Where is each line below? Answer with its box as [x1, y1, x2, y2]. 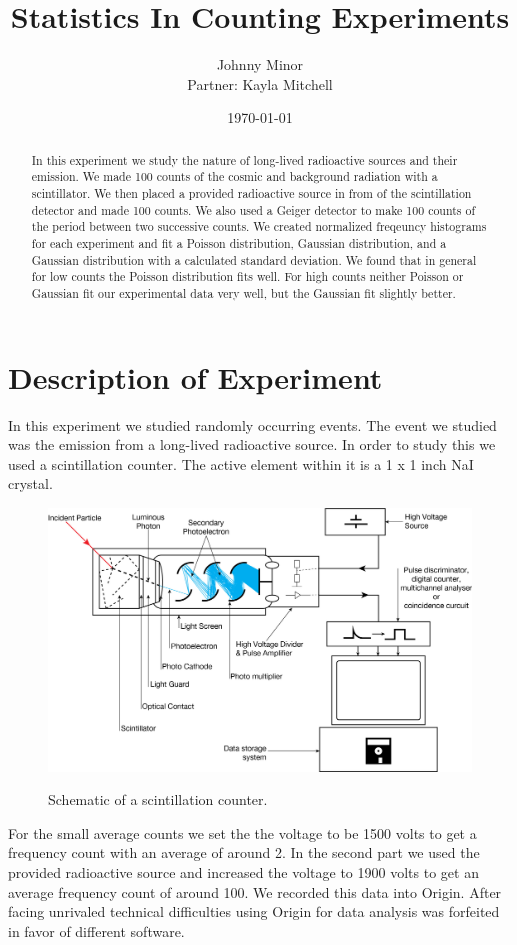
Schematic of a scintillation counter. [48, 789, 268, 810]
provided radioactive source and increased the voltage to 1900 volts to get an [8, 862, 479, 883]
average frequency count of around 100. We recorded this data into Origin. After [8, 881, 502, 902]
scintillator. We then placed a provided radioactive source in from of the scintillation [31, 185, 472, 202]
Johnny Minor [216, 54, 304, 75]
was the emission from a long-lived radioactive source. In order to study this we [8, 434, 496, 455]
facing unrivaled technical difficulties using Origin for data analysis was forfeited [8, 901, 500, 922]
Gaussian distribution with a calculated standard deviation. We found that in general [31, 251, 477, 268]
